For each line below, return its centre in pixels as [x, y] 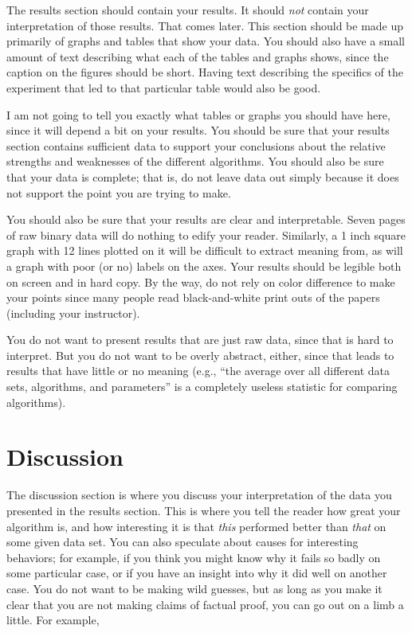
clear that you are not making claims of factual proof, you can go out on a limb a [205, 604]
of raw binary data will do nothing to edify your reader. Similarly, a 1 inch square [206, 234]
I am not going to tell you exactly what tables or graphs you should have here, [198, 114]
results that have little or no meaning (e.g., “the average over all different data [198, 371]
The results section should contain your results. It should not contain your [188, 10]
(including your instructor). [73, 313]
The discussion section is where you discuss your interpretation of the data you [199, 495]
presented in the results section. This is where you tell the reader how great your [204, 510]
